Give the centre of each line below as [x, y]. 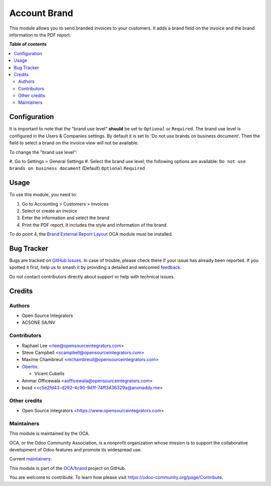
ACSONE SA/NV [39, 322]
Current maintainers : [31, 459]
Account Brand [41, 13]
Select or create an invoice [49, 211]
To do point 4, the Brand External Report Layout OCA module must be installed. [91, 234]
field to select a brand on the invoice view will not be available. [74, 143]
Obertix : [30, 367]
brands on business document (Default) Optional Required [77, 169]
